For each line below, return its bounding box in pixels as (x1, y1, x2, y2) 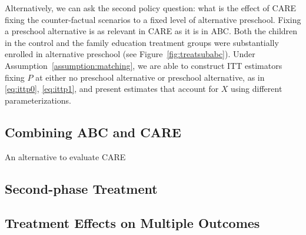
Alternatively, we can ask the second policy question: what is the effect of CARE (5, 2, 296, 14)
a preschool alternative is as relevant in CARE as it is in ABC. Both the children (5, 25, 298, 37)
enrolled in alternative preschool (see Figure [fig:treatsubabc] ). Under (5, 48, 255, 60)
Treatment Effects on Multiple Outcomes (5, 214, 260, 232)
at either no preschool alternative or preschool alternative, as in (35, 71, 265, 83)
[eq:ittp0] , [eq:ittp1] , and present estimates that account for (5, 82, 219, 95)
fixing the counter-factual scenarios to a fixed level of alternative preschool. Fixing (5, 13, 301, 25)
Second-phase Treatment (5, 179, 158, 197)
